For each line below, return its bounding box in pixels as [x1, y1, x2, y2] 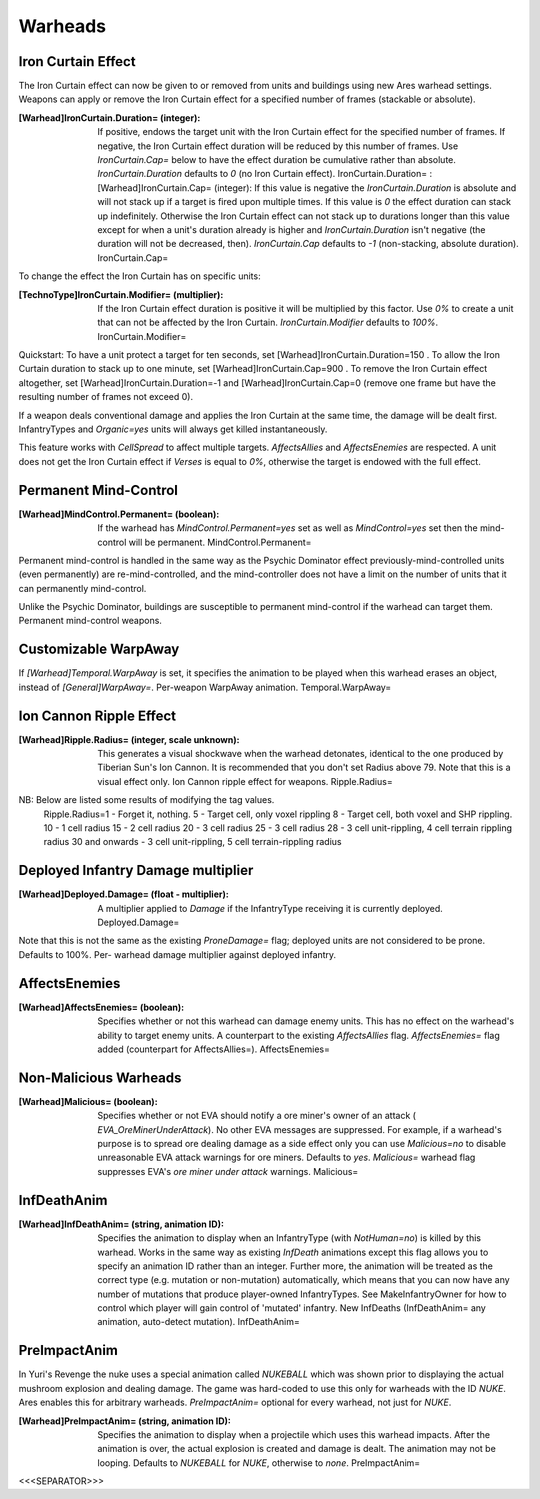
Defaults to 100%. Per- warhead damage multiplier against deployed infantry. [18, 948, 337, 960]
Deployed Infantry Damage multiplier [18, 862, 254, 879]
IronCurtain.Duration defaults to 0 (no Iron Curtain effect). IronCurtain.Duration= [97, 168, 428, 180]
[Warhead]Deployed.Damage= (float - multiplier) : [18, 888, 229, 900]
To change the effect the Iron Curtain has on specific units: [18, 270, 261, 282]
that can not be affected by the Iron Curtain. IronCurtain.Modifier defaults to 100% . [97, 316, 439, 329]
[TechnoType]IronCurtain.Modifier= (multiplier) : [18, 288, 224, 300]
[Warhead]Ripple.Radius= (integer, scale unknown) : [18, 733, 240, 745]
